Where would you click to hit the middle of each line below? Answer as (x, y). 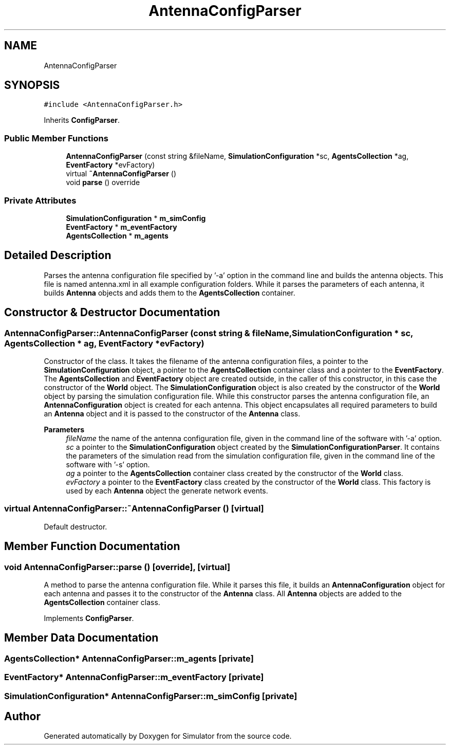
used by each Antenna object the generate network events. (167, 491)
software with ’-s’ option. (108, 464)
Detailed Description (58, 255)
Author (22, 716)
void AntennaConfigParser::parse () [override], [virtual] (117, 567)
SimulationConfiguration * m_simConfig (136, 218)
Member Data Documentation (81, 638)
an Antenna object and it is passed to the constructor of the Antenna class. (172, 414)
